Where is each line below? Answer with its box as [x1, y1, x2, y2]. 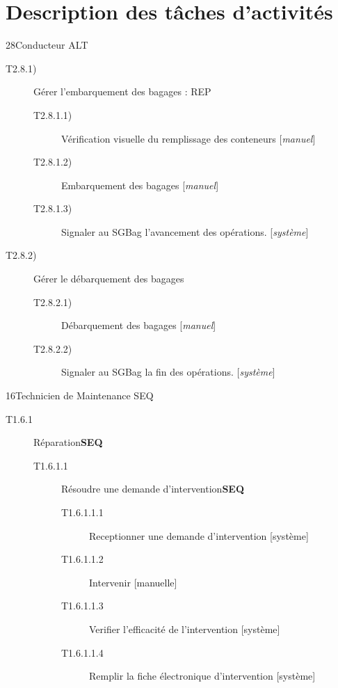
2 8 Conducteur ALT [6, 38, 88, 52]
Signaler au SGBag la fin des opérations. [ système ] [61, 365, 275, 379]
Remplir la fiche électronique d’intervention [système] [89, 669, 316, 683]
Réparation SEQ [33, 435, 103, 449]
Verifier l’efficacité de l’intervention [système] [89, 621, 280, 636]
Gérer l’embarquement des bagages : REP [33, 84, 211, 99]
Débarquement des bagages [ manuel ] [61, 318, 216, 333]
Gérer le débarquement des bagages [33, 271, 184, 286]
